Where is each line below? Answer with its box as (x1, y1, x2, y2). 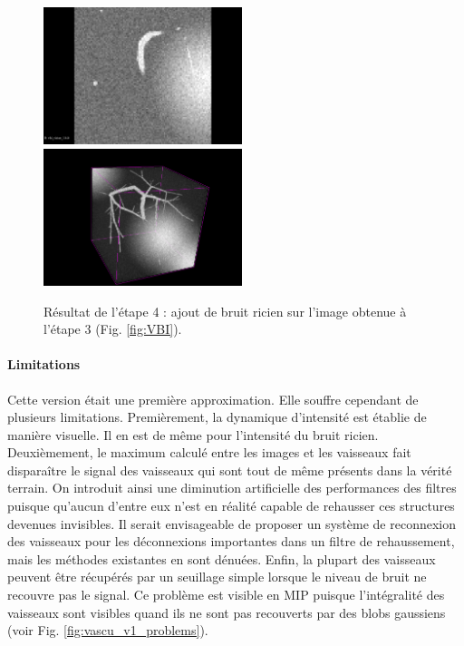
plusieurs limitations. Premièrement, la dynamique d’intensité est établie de (7, 407, 427, 426)
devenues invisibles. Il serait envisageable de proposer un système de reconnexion (7, 514, 457, 533)
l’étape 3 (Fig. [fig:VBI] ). (43, 319, 182, 338)
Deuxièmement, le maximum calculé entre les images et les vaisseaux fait (7, 443, 411, 462)
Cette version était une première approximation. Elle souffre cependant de (7, 389, 419, 408)
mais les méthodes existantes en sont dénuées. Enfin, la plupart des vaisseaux (7, 549, 436, 568)
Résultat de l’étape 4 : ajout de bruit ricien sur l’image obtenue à (43, 301, 407, 320)
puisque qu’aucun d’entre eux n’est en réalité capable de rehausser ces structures (7, 496, 455, 515)
